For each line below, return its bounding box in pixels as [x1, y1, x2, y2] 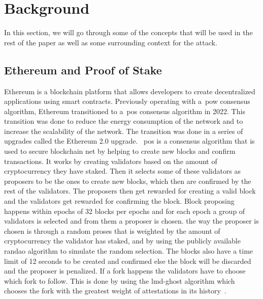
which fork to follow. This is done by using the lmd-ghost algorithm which [4, 275, 235, 286]
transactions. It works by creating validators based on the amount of [4, 155, 217, 166]
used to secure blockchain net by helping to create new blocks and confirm [4, 146, 236, 156]
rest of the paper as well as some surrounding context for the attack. [4, 37, 217, 47]
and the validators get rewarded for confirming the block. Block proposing [4, 196, 235, 206]
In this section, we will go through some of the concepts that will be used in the [4, 27, 253, 38]
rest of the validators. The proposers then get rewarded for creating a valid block [4, 185, 256, 196]
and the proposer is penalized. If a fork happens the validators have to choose [4, 265, 246, 276]
